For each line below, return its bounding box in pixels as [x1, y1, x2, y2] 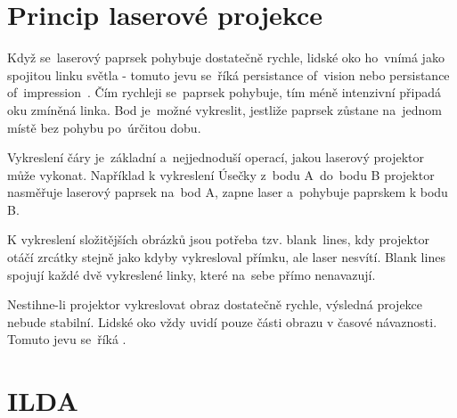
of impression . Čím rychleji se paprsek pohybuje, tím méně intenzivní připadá [7, 83, 442, 102]
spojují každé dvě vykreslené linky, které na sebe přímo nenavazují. [7, 265, 376, 283]
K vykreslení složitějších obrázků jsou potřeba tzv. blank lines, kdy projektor [7, 230, 429, 249]
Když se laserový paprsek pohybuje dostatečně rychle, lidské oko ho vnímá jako [7, 48, 445, 67]
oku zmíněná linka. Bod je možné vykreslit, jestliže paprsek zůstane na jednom [7, 100, 442, 119]
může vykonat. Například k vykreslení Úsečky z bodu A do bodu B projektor [7, 165, 435, 184]
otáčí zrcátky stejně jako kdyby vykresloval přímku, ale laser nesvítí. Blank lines [7, 248, 445, 266]
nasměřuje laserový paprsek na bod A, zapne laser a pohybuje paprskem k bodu [7, 183, 448, 201]
